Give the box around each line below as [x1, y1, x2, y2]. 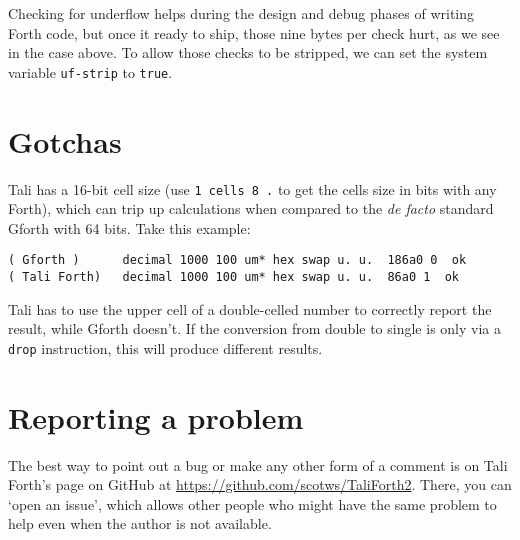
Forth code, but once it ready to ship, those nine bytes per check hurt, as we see [8, 22, 500, 43]
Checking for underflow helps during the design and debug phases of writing [8, 3, 475, 23]
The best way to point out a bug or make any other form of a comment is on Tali [8, 454, 508, 475]
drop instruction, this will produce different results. [8, 337, 323, 358]
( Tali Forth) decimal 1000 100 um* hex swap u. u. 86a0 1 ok [8, 270, 460, 285]
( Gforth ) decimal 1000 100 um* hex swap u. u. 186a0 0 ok [8, 253, 467, 268]
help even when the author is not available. [8, 513, 272, 534]
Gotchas [8, 120, 122, 161]
